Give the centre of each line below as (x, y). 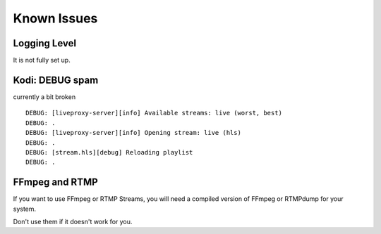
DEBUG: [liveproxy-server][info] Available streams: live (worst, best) (154, 113)
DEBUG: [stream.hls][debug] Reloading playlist (109, 152)
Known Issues (55, 18)
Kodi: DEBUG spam (56, 80)
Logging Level (45, 43)
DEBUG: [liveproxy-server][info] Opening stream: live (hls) (133, 133)
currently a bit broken (44, 97)
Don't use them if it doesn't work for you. (73, 222)
